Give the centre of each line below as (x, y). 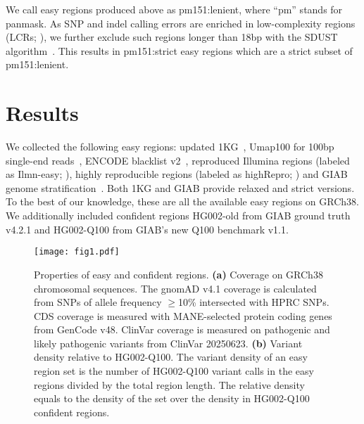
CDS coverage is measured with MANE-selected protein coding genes (183, 315)
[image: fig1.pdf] (77, 252)
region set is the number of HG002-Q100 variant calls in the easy (174, 371)
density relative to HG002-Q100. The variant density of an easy (171, 357)
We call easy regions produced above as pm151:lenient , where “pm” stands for (174, 9)
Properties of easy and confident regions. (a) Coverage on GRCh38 (178, 274)
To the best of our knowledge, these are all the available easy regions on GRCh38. (182, 201)
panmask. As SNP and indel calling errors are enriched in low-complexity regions (181, 23)
